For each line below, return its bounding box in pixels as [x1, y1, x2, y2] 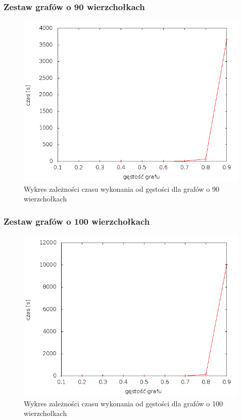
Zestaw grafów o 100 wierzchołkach [4, 215, 150, 227]
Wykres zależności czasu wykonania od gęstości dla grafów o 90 [24, 183, 219, 194]
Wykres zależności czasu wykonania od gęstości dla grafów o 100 [24, 398, 223, 408]
